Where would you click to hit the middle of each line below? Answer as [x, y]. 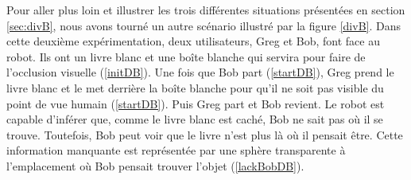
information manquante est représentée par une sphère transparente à [176, 150]
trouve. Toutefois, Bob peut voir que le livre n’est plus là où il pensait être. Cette [205, 134]
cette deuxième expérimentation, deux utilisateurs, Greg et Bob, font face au [193, 41]
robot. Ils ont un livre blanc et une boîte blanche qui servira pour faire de [186, 56]
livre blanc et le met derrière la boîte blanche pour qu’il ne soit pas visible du [195, 87]
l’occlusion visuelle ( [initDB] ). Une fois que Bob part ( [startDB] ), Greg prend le [200, 72]
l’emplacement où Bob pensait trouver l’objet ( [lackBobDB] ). [155, 165]
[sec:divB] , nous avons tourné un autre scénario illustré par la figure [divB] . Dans [204, 25]
